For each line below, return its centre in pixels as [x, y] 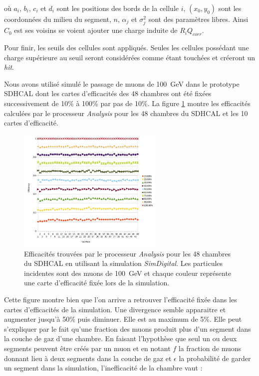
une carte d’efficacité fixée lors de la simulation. [97, 283]
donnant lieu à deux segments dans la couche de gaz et [88, 358]
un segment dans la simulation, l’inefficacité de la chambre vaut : [103, 368]
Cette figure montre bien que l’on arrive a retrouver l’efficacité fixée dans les [121, 299]
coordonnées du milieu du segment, [58, 19]
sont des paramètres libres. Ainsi [198, 19]
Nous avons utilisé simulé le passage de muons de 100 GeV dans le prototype [122, 83]
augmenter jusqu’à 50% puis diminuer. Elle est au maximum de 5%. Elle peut [123, 319]
